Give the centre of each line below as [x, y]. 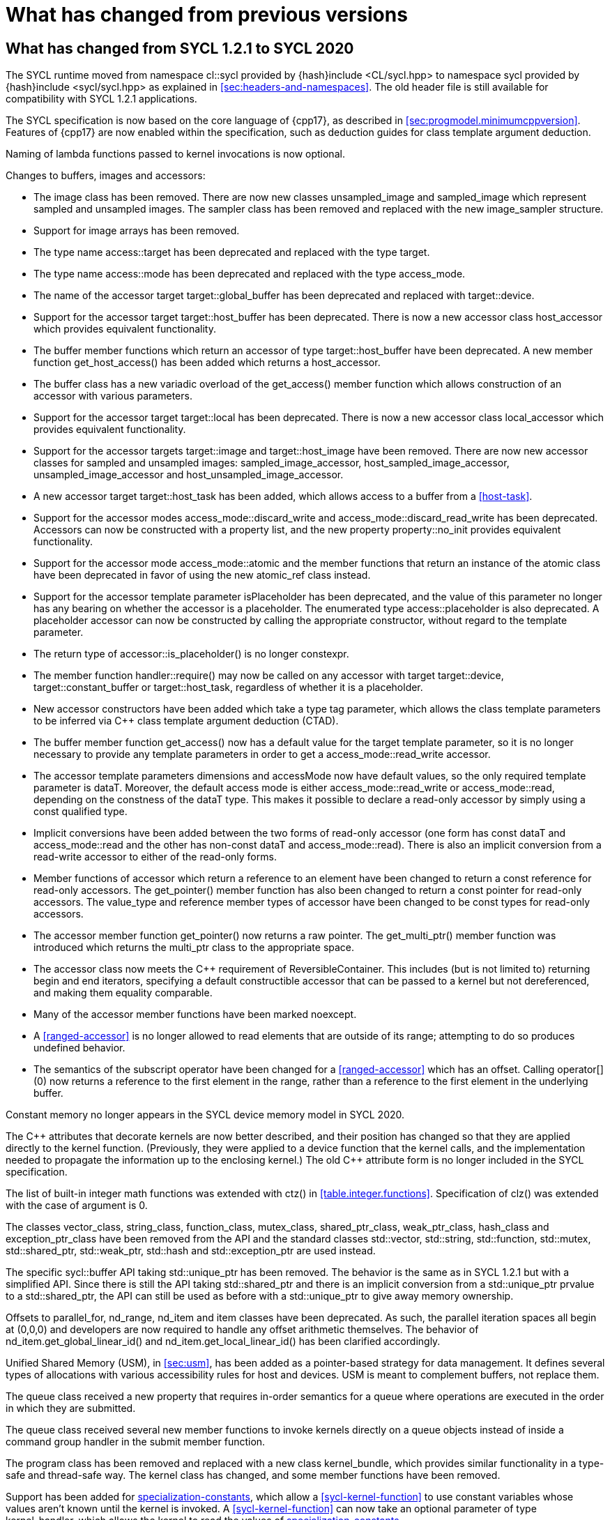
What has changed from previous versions [207, 15]
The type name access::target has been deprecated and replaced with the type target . [232, 252]
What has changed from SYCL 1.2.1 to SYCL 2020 [180, 48]
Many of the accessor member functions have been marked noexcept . [195, 1014]
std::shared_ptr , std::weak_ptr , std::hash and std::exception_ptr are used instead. [191, 1251]
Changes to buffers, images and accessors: [106, 176]
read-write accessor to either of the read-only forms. [155, 857]
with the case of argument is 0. [77, 1206]
